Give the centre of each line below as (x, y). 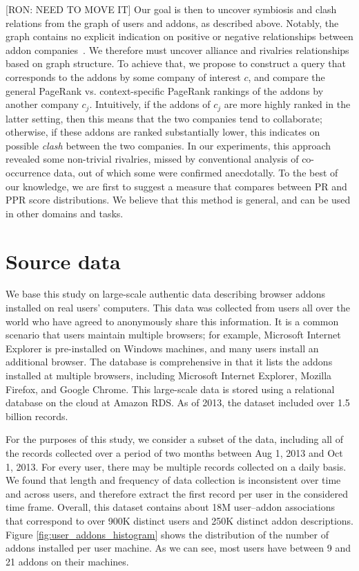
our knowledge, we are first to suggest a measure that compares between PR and (176, 186)
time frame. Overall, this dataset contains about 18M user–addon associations (171, 507)
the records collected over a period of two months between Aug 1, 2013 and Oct (174, 453)
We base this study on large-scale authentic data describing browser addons (166, 294)
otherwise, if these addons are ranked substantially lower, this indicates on (163, 132)
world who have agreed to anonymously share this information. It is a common (172, 321)
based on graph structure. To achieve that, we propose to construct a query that (176, 63)
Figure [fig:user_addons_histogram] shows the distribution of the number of (167, 534)
